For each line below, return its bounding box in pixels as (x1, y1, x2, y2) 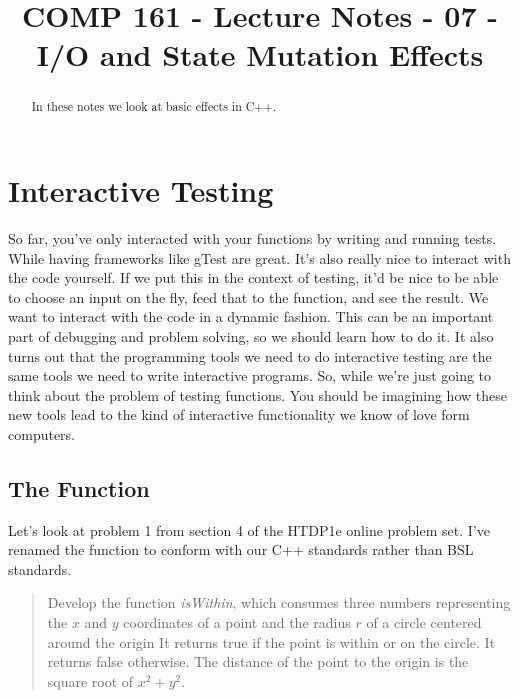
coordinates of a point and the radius (123, 612, 351, 633)
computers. (8, 423, 76, 444)
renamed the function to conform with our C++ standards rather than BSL (8, 539, 474, 560)
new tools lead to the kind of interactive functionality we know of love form (8, 404, 470, 425)
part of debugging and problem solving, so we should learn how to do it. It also (8, 325, 494, 346)
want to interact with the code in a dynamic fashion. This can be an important (8, 306, 494, 327)
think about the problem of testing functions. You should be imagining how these (8, 384, 507, 405)
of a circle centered (366, 612, 482, 633)
